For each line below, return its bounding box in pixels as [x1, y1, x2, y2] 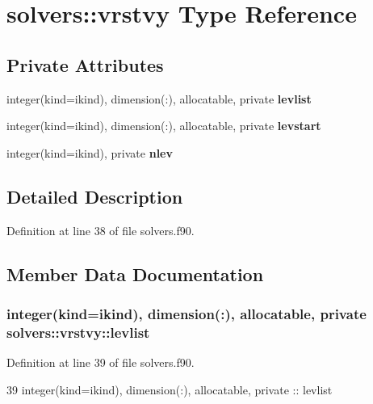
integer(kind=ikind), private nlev [6, 144, 173, 161]
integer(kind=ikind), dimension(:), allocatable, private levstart [6, 117, 321, 134]
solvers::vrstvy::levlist [6, 322, 150, 342]
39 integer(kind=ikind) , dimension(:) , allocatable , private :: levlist [6, 381, 333, 398]
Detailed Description [6, 183, 183, 208]
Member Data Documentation [6, 261, 264, 286]
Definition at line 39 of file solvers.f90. [6, 354, 195, 371]
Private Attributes [6, 52, 164, 77]
